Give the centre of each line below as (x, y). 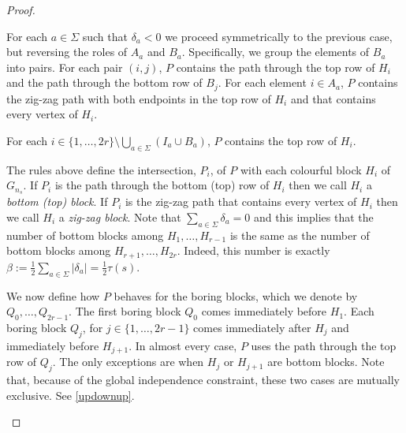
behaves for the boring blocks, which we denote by (236, 295)
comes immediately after (252, 327)
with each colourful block (301, 169)
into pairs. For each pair (65, 67)
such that (105, 36)
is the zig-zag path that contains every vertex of (241, 202)
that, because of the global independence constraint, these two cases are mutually (203, 379)
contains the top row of (281, 141)
